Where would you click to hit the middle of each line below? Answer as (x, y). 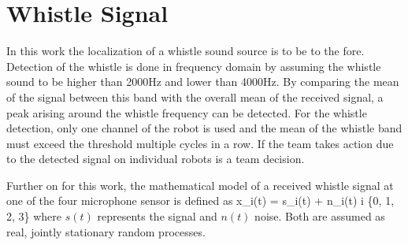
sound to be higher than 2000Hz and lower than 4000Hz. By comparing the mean (203, 82)
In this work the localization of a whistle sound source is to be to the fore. (185, 51)
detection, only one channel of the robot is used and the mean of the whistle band (204, 128)
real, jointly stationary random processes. (106, 231)
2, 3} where (34, 216)
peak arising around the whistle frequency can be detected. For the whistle (187, 112)
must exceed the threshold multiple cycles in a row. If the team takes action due (200, 143)
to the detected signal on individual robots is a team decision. (156, 159)
